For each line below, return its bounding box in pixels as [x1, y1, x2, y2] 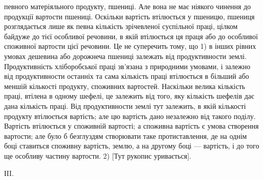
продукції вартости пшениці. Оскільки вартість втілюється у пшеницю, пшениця [4, 11, 255, 21]
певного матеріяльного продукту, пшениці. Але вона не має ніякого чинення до [4, 1, 251, 11]
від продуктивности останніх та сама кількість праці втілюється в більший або [4, 71, 249, 81]
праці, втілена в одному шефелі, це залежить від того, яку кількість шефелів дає [4, 91, 254, 101]
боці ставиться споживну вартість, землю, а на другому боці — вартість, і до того [4, 140, 259, 151]
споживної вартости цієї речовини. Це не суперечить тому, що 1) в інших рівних [4, 41, 256, 51]
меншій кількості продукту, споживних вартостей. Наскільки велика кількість [4, 80, 245, 91]
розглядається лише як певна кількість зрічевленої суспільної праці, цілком [4, 21, 238, 32]
